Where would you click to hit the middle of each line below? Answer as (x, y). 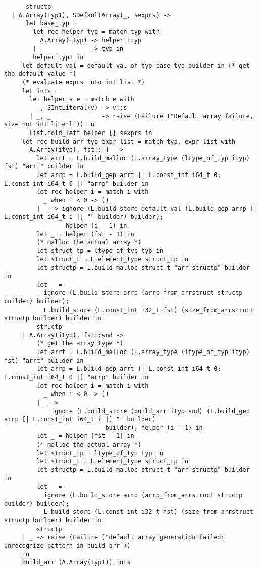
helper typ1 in (58, 57)
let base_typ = (51, 24)
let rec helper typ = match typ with (96, 32)
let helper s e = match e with (82, 99)
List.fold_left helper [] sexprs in (91, 133)
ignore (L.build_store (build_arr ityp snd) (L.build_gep (150, 411)
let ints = (40, 91)
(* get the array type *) (80, 344)
